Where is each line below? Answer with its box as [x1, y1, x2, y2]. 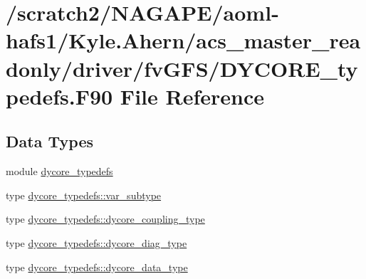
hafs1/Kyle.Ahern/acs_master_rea [6, 26, 361, 55]
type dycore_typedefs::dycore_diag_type [6, 235, 187, 250]
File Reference [120, 81, 264, 110]
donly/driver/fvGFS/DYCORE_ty [6, 53, 358, 83]
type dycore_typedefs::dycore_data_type [6, 259, 188, 274]
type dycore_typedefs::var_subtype [6, 187, 162, 202]
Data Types [6, 130, 93, 152]
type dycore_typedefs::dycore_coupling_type [6, 211, 205, 226]
